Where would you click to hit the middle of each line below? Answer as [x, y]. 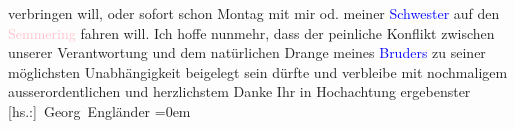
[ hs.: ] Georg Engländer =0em [99, 110]
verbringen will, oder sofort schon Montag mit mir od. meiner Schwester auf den [254, 13]
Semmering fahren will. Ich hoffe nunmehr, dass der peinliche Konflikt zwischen [251, 32]
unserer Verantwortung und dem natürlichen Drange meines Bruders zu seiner [247, 52]
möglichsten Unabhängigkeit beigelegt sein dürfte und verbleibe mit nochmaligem [258, 71]
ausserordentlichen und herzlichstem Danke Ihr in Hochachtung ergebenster [239, 91]
